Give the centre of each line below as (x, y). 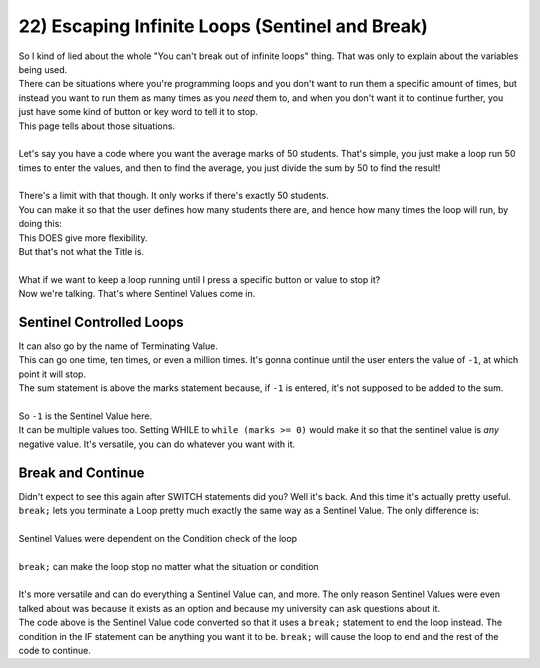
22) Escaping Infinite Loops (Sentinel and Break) (223, 26)
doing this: (40, 224)
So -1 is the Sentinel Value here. (85, 416)
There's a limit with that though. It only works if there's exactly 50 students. (173, 196)
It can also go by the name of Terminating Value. (118, 346)
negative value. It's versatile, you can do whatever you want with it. (157, 444)
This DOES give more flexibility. (83, 237)
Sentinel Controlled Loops (101, 322)
